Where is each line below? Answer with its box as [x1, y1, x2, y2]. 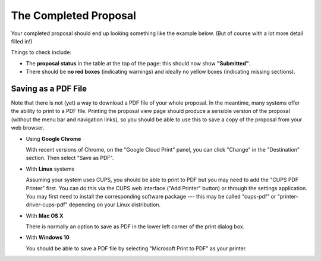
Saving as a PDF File [11, 83, 87, 93]
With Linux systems [26, 165, 75, 172]
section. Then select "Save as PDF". [26, 155, 114, 162]
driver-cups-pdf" [26, 201, 68, 208]
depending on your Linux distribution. [68, 201, 161, 208]
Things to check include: [11, 49, 71, 56]
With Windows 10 [26, 234, 70, 241]
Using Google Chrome [26, 135, 81, 142]
